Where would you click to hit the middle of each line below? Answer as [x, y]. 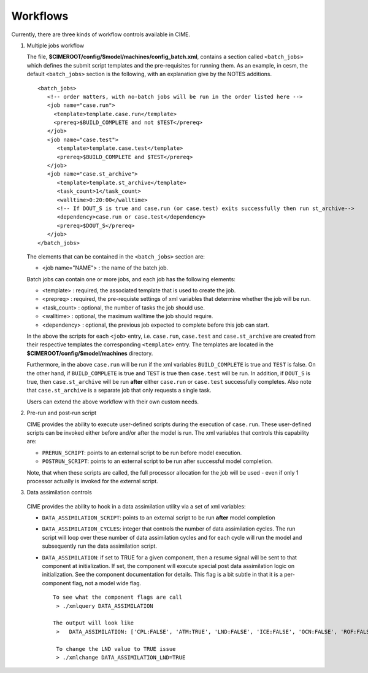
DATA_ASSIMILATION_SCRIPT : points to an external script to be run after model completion [159, 518]
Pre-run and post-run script [62, 413]
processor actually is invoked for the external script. [93, 481]
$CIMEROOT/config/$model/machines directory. [90, 353]
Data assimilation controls [59, 492]
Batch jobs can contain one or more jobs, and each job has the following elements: [131, 279]
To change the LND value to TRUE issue [116, 649]
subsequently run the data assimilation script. [100, 546]
